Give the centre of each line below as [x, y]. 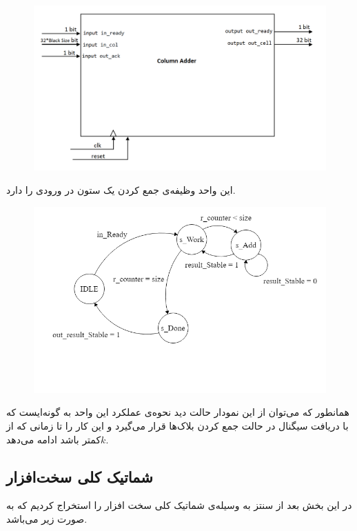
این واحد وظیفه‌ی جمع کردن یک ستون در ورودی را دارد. [121, 189]
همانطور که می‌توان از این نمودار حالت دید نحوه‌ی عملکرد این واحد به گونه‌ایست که [178, 412]
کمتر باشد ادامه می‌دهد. [58, 439]
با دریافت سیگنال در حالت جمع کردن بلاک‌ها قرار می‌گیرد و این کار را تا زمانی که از [177, 425]
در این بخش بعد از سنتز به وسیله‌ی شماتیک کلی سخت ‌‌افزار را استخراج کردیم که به [179, 505]
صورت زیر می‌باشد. [47, 518]
